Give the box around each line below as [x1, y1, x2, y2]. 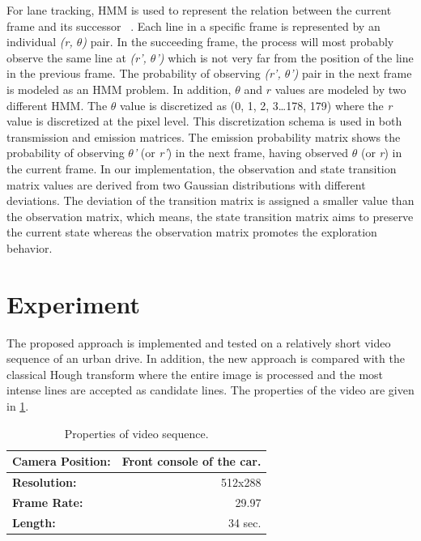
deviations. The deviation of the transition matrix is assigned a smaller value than [6, 192, 415, 209]
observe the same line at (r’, [6, 49, 147, 66]
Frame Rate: [12, 493, 83, 510]
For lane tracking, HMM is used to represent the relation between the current [6, 2, 392, 18]
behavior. [6, 239, 53, 256]
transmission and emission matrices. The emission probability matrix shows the [6, 128, 401, 145]
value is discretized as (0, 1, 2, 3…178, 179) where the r [120, 96, 393, 113]
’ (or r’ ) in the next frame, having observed [133, 144, 349, 161]
